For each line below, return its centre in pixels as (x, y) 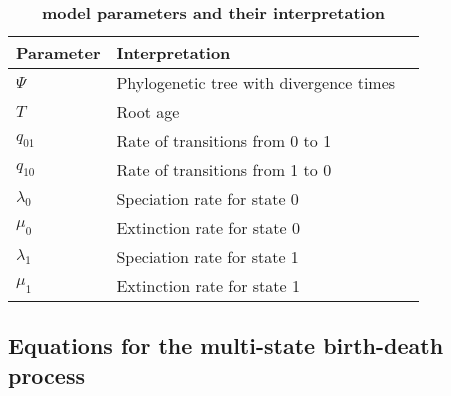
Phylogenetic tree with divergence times (256, 82)
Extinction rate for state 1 (208, 285)
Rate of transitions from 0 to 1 (224, 140)
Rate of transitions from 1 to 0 (224, 169)
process (46, 374)
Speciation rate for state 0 (207, 198)
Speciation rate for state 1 (207, 256)
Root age (148, 111)
